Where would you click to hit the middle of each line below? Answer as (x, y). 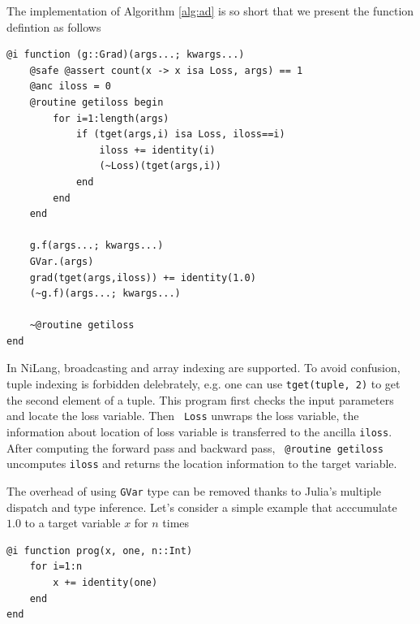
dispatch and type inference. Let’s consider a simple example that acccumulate (202, 507)
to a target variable (73, 523)
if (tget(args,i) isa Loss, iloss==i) (180, 134)
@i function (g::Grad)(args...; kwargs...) (126, 55)
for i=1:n (56, 567)
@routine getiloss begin (96, 102)
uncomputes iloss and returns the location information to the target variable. (202, 464)
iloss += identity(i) (157, 150)
